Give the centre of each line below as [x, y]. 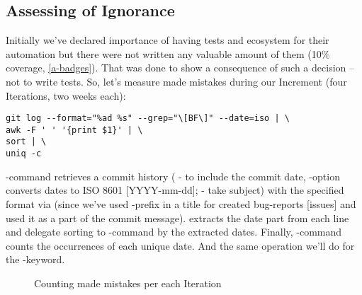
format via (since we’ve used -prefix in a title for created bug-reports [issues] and [181, 203]
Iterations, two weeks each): [66, 95]
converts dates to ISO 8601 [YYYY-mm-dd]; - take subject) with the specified [175, 190]
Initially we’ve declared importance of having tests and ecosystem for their [168, 40]
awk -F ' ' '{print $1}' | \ [74, 130]
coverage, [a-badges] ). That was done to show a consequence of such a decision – [180, 68]
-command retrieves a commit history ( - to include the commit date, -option [173, 176]
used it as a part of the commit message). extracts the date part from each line [177, 218]
